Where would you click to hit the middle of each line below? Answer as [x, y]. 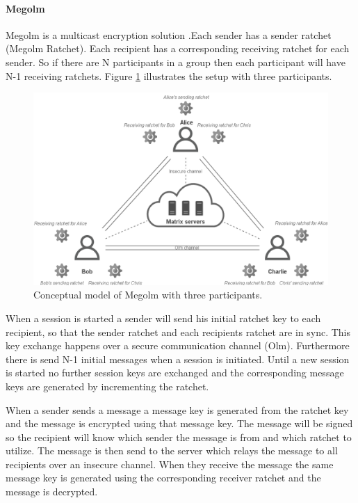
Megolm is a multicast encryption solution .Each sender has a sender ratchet [169, 34]
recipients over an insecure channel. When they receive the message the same [170, 464]
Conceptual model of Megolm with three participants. [148, 295]
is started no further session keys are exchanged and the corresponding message [175, 373]
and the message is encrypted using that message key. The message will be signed [179, 423]
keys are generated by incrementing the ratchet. [107, 386]
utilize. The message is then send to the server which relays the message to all [172, 450]
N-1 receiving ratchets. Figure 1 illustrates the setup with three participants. [169, 75]
